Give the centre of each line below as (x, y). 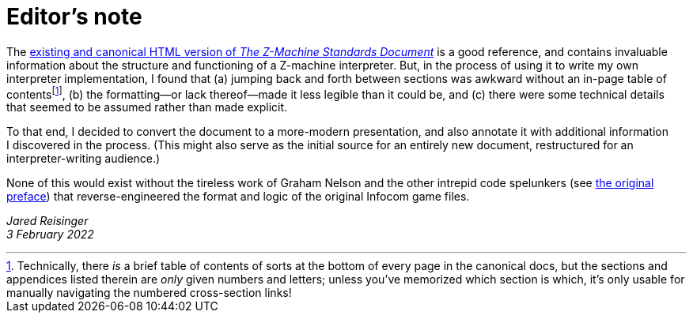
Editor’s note (74, 17)
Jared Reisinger (47, 221)
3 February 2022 (50, 235)
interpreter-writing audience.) (83, 159)
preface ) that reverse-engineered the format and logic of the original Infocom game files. (238, 197)
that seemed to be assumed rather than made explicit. (147, 107)
